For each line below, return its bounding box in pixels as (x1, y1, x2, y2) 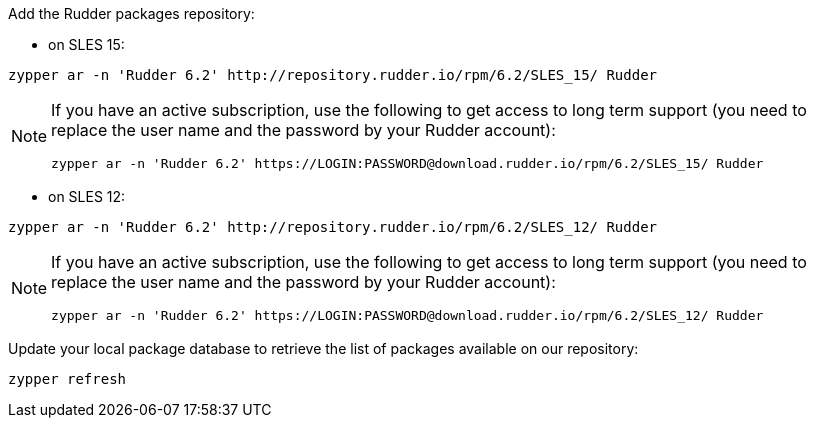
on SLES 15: (48, 36, 125, 53)
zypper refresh (8, 371, 127, 387)
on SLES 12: (48, 188, 126, 205)
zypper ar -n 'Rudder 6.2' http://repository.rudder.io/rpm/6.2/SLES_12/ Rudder (8, 219, 658, 235)
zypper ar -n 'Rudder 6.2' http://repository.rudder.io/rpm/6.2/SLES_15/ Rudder (8, 67, 658, 83)
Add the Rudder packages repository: (8, 5, 255, 22)
